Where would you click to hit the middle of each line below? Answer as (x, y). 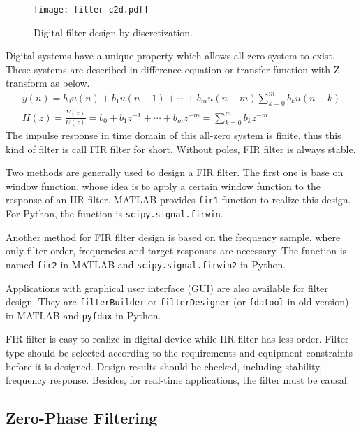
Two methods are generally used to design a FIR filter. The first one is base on (175, 172)
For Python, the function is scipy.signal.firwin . (115, 214)
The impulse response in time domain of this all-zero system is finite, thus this (174, 135)
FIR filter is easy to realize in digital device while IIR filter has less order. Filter (177, 339)
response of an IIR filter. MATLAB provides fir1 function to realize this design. (178, 200)
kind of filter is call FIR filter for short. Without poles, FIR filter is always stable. (181, 149)
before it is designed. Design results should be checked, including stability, (164, 366)
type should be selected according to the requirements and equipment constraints (179, 353)
